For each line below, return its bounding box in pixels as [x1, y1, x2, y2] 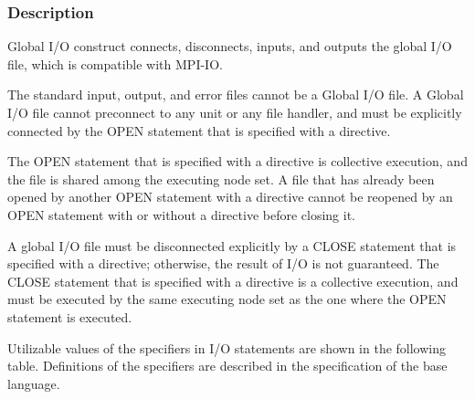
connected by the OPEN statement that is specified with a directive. [7, 121, 391, 140]
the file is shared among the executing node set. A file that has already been [7, 169, 435, 188]
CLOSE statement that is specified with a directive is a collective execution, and [7, 271, 459, 290]
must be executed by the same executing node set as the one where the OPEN [7, 289, 447, 309]
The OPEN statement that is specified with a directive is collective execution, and [7, 152, 468, 171]
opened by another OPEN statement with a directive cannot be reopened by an [7, 187, 453, 206]
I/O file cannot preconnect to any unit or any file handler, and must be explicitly [7, 103, 462, 121]
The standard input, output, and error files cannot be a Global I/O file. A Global [7, 85, 464, 104]
